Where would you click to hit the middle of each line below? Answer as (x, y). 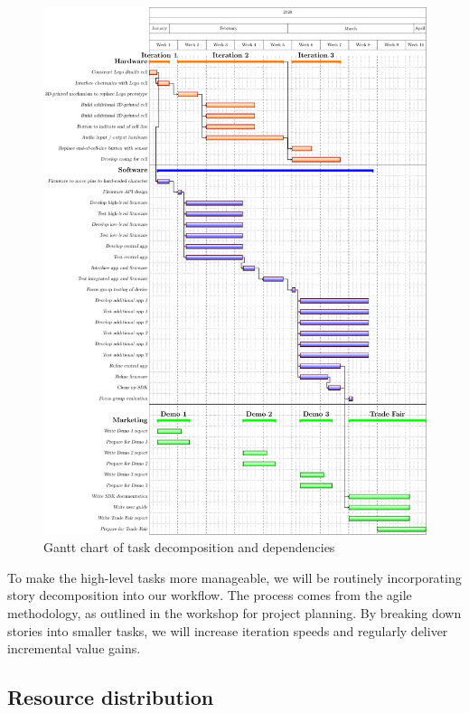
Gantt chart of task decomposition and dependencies (189, 547)
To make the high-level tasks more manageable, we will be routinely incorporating (234, 577)
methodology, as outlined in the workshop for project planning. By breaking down (234, 612)
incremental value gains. (74, 648)
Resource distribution (111, 697)
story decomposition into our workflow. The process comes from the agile (210, 595)
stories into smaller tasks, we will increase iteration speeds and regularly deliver (228, 630)
